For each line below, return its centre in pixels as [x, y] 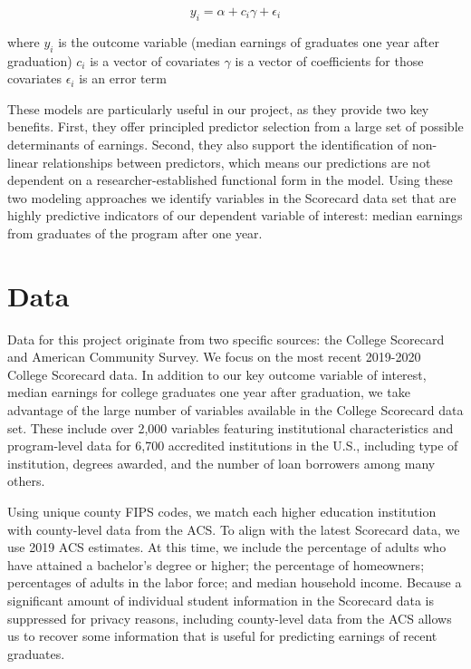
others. [26, 481]
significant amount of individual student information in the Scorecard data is [221, 600]
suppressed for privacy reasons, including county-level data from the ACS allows [230, 618]
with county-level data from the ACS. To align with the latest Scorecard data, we [234, 529]
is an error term [123, 78]
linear [23, 162]
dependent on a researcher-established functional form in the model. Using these [230, 180]
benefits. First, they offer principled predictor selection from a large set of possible [235, 126]
